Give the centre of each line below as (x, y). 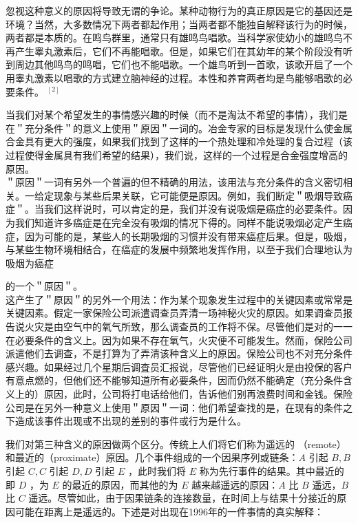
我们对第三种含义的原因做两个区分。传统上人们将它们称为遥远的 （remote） (176, 444)
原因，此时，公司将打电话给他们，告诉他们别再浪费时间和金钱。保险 (198, 394)
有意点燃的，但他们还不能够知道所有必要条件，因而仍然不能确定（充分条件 (174, 380)
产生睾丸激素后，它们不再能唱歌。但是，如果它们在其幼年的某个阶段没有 (179, 51)
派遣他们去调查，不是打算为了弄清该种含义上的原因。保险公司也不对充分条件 (179, 353)
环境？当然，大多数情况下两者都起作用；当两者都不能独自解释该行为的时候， (179, 24)
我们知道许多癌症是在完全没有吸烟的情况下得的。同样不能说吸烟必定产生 (179, 222)
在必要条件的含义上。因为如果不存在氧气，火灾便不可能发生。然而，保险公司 (179, 340)
